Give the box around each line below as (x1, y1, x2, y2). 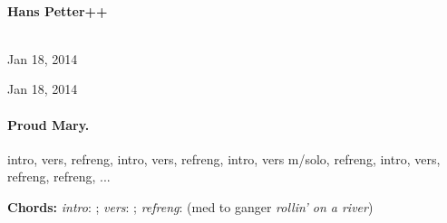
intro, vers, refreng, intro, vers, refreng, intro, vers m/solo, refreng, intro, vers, (7, 149, 441, 168)
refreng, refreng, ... (7, 167, 111, 186)
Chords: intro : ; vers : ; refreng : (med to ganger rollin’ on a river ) (7, 197, 374, 216)
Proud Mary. (7, 115, 90, 134)
